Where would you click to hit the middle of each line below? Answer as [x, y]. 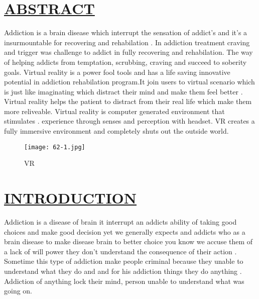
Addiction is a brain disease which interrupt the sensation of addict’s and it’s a [126, 32]
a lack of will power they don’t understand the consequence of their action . [120, 251]
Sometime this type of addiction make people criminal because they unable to [124, 261]
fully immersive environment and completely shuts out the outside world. [116, 131]
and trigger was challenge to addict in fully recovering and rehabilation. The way [128, 52]
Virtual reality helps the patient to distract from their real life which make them [128, 101]
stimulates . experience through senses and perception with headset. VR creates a [129, 121]
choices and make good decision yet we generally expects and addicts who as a [125, 231]
